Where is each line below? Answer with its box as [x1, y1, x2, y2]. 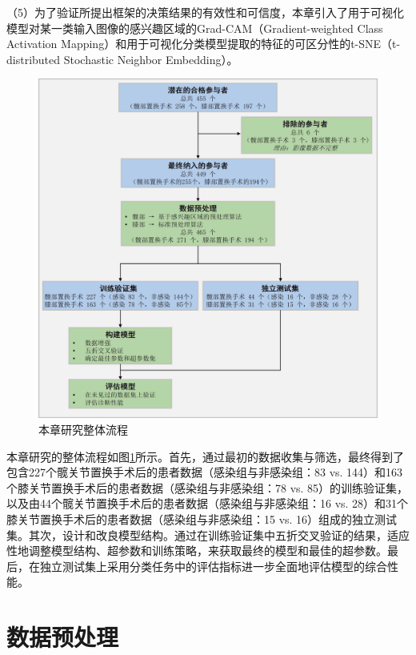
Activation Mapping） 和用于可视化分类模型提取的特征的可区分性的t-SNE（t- [6, 35, 401, 52]
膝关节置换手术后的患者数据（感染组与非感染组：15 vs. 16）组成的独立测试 [6, 510, 398, 527]
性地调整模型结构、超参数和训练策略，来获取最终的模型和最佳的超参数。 [6, 542, 387, 559]
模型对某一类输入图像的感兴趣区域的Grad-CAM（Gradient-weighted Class [6, 19, 383, 36]
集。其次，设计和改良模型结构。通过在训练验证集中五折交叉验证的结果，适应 [6, 526, 410, 543]
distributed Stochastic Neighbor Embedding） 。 [6, 50, 238, 67]
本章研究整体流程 [38, 420, 128, 437]
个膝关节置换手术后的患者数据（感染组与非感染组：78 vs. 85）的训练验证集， [6, 479, 409, 496]
